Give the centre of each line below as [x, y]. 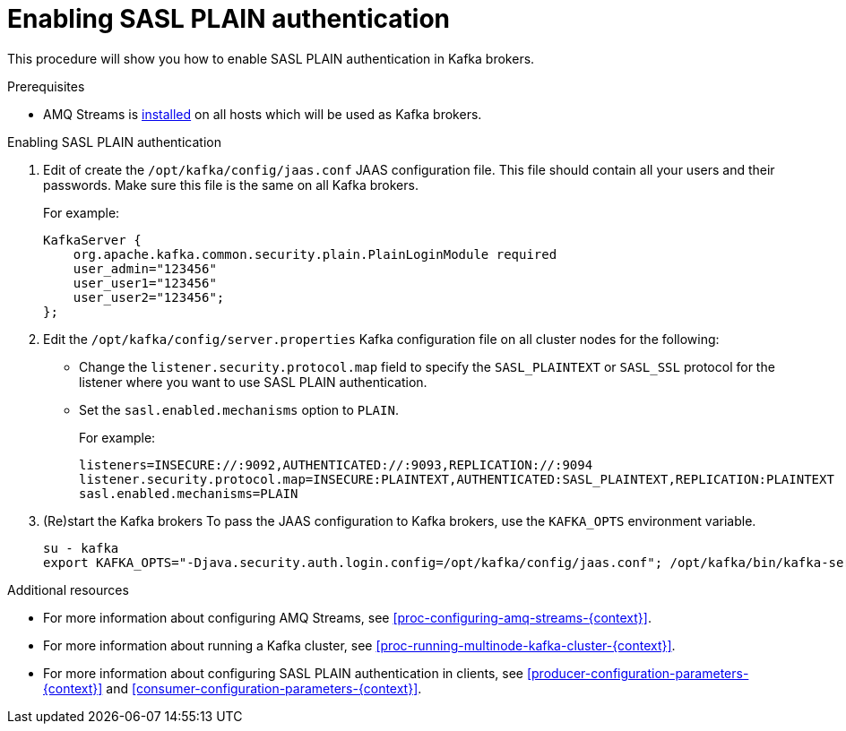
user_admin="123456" [145, 268]
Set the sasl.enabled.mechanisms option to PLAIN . [239, 409]
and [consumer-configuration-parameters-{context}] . [264, 688]
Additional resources [68, 589]
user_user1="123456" [145, 283]
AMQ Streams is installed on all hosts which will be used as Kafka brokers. [263, 114]
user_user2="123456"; [149, 297]
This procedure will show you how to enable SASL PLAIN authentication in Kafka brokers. [271, 58]
